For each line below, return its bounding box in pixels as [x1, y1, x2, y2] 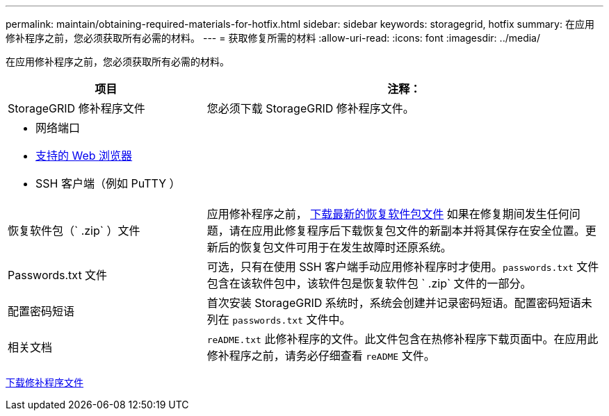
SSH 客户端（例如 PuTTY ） [35, 176, 181, 190]
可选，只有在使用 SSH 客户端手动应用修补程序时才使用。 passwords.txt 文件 [206, 260, 599, 274]
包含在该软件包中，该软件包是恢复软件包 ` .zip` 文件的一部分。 [206, 276, 532, 290]
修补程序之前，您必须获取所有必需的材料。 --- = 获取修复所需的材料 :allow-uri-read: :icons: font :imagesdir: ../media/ [6, 32, 541, 44]
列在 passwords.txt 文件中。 [206, 313, 351, 326]
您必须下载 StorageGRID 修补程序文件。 [206, 101, 414, 115]
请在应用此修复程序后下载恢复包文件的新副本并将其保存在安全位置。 [229, 224, 585, 238]
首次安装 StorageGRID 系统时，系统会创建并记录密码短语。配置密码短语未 [206, 296, 592, 310]
